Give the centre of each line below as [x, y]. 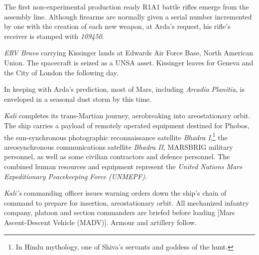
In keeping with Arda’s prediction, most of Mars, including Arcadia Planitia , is [125, 89]
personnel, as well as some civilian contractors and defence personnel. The [117, 156]
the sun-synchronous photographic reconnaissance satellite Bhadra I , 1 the [116, 136]
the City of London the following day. [61, 72]
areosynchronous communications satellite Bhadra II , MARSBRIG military [119, 146]
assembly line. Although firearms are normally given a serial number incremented [128, 16]
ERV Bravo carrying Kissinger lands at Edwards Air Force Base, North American [129, 53]
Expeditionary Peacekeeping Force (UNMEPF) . [75, 176]
